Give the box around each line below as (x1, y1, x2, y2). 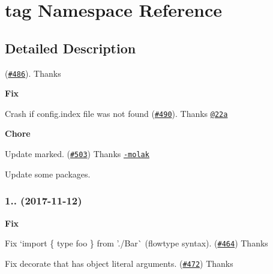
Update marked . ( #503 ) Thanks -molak (5, 147, 149, 160)
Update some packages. (5, 167, 91, 180)
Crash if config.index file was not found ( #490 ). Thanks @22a (5, 107, 228, 119)
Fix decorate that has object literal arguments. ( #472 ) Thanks (5, 257, 233, 269)
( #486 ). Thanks (5, 67, 61, 79)
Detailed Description (5, 38, 136, 57)
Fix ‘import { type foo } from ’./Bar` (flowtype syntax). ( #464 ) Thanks (5, 237, 268, 249)
